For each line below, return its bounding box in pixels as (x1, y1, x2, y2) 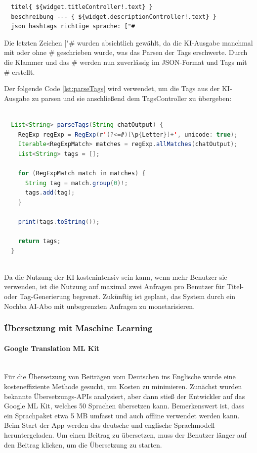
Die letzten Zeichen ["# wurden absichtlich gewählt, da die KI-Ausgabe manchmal (4, 37, 253, 48)
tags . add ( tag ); (25, 189, 75, 197)
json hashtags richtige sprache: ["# (11, 23, 135, 30)
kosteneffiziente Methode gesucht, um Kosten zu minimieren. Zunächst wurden (4, 381, 242, 392)
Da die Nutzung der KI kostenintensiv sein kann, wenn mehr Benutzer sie (4, 271, 227, 282)
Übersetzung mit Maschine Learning (4, 322, 153, 334)
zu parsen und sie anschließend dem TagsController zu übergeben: (32, 93, 232, 103)
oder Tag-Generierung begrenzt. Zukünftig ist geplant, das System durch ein (4, 291, 236, 302)
